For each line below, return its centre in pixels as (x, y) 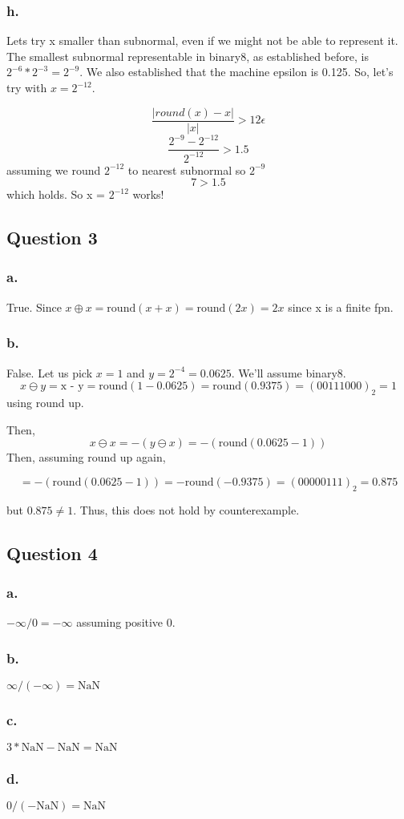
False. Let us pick (50, 372)
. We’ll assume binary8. (289, 372)
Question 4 (52, 553)
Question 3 (52, 238)
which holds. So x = (56, 194)
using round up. (45, 402)
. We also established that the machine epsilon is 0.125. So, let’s (236, 72)
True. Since (34, 307)
